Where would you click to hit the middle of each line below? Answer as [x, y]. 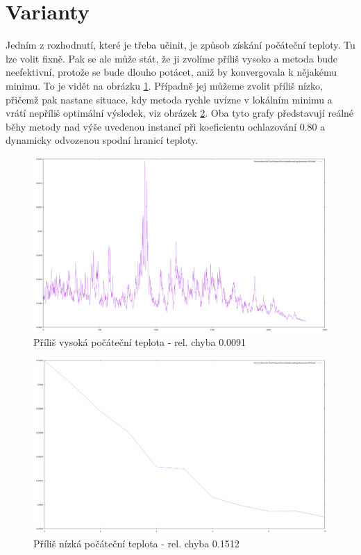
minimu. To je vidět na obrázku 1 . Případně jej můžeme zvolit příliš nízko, [164, 85]
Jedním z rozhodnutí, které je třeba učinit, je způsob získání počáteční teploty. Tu [180, 45]
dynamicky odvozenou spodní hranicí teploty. [102, 140]
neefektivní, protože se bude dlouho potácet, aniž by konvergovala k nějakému [171, 72]
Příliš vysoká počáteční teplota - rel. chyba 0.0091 [140, 341]
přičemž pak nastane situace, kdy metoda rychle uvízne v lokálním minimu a [169, 99]
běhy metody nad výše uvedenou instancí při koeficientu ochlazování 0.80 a [166, 126]
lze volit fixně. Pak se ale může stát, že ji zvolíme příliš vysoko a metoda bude [172, 58]
